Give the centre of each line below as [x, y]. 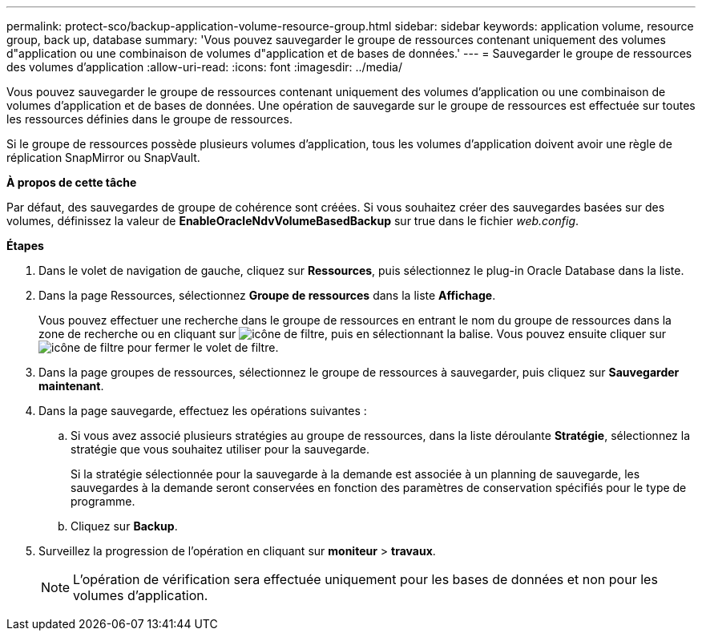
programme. [103, 501]
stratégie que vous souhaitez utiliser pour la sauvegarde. [220, 449]
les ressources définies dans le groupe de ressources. [149, 119]
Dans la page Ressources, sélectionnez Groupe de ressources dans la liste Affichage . [267, 295]
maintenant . [71, 386]
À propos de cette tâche [72, 182]
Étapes [25, 246]
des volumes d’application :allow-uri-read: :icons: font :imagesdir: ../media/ [204, 67]
